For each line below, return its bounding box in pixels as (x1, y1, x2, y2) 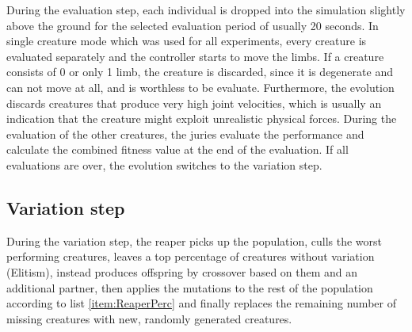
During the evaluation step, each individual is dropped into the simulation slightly (6, 2, 406, 17)
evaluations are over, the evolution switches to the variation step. (6, 156, 322, 173)
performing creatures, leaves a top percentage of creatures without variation (6, 248, 375, 265)
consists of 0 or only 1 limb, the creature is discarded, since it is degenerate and (6, 63, 393, 80)
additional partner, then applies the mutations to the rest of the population (6, 279, 373, 296)
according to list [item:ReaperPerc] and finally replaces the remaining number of (6, 295, 396, 311)
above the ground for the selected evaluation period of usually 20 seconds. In (6, 17, 379, 33)
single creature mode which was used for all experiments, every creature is (6, 32, 367, 49)
